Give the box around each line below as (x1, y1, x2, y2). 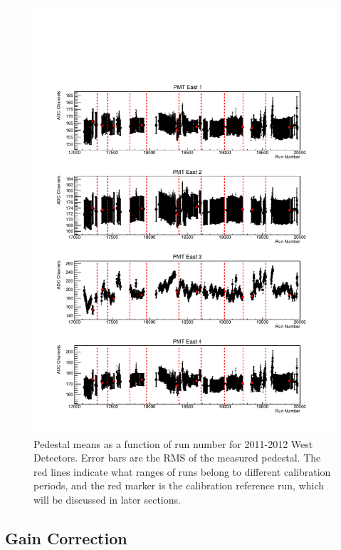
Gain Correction (5, 526, 127, 549)
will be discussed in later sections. (33, 492, 181, 506)
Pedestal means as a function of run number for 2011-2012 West (33, 436, 313, 451)
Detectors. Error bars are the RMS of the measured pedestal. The (33, 450, 321, 465)
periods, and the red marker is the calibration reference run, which (33, 478, 325, 493)
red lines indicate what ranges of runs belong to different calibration (33, 464, 331, 479)
